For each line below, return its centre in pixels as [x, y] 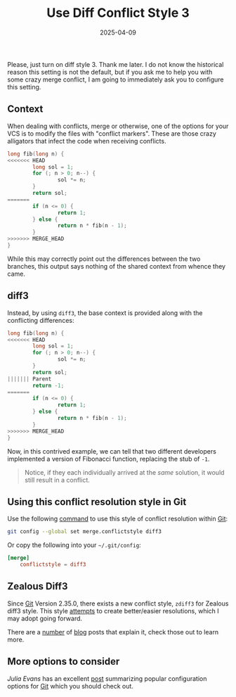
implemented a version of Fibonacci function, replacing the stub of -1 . [109, 459]
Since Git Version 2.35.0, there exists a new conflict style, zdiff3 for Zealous [118, 603]
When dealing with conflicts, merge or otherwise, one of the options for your [118, 126]
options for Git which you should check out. [70, 686]
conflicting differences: [41, 320]
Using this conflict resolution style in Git [97, 502]
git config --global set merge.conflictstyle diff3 [84, 532]
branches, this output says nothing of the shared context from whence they [117, 266]
